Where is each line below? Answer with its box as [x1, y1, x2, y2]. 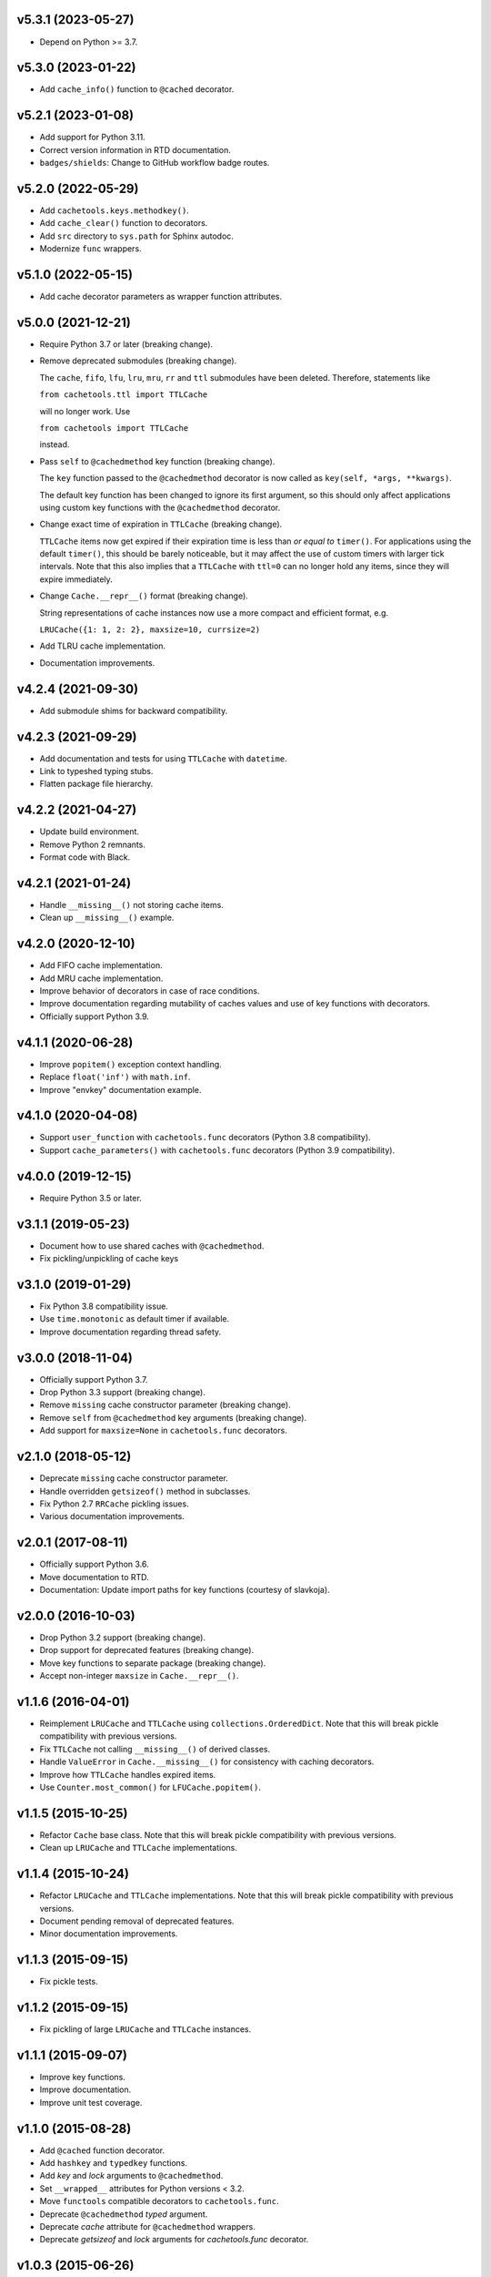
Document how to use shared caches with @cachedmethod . [39, 1240, 265, 1251]
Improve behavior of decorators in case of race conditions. [39, 985, 260, 996]
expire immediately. [39, 574, 113, 585]
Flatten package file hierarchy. [39, 779, 154, 790]
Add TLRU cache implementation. [39, 640, 166, 651]
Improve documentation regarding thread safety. [39, 1326, 222, 1337]
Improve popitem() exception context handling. [39, 1058, 222, 1069]
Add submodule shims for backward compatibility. [39, 705, 228, 716]
